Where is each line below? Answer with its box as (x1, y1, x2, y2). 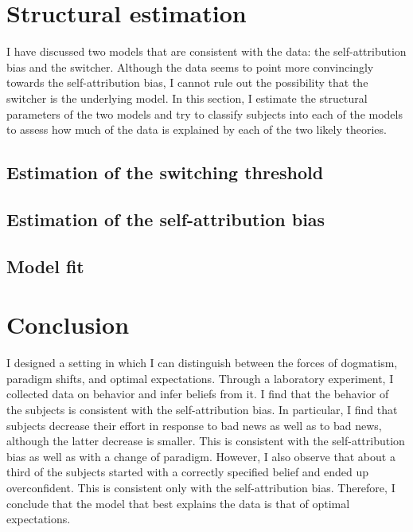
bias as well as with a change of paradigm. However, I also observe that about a (6, 448, 395, 464)
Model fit (6, 253, 84, 278)
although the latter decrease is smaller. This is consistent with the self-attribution (6, 432, 405, 449)
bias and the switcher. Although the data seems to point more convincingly (6, 58, 374, 75)
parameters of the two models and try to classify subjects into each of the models (6, 105, 403, 122)
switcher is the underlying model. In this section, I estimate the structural (6, 89, 368, 106)
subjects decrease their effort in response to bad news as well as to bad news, (6, 417, 382, 433)
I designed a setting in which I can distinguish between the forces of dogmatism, (6, 354, 398, 371)
